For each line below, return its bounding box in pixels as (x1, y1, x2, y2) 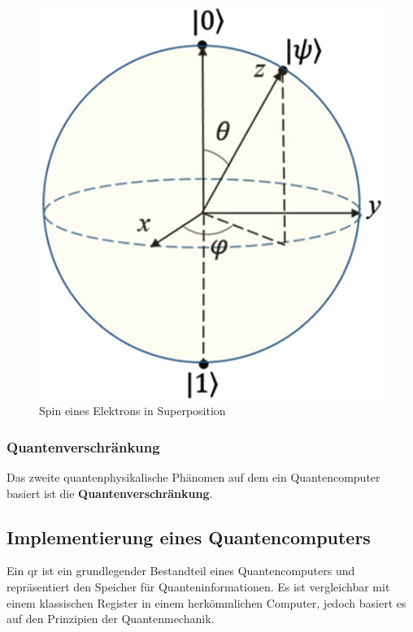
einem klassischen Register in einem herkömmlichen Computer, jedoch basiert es (7, 594, 406, 611)
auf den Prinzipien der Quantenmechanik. (7, 610, 215, 627)
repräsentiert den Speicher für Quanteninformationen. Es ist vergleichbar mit (7, 578, 390, 595)
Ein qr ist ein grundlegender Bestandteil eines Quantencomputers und (7, 562, 355, 579)
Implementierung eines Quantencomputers (7, 524, 371, 549)
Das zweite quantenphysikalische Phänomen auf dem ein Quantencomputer (7, 469, 380, 486)
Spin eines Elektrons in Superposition (39, 402, 226, 419)
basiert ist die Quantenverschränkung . (7, 484, 213, 501)
